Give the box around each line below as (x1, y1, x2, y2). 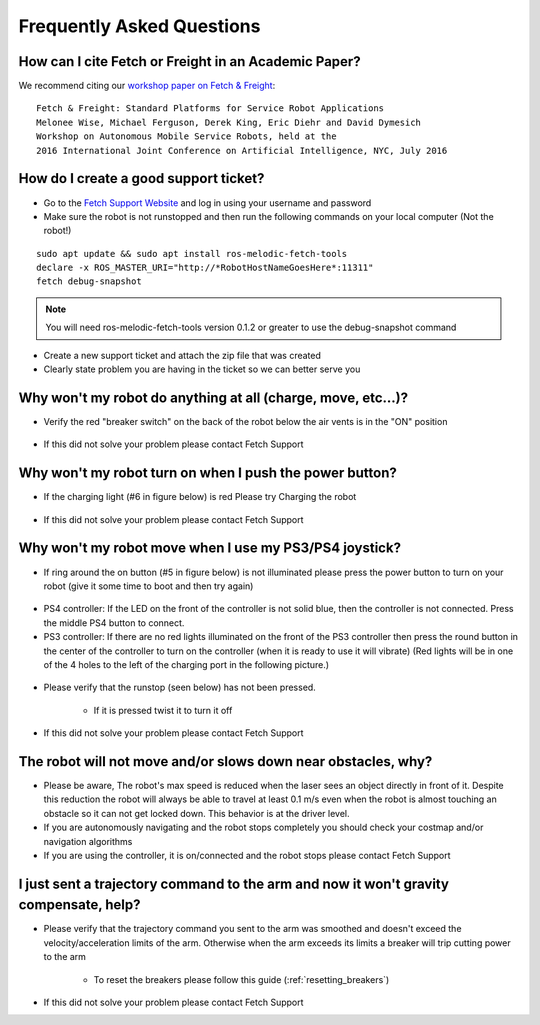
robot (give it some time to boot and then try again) (43, 580, 254, 592)
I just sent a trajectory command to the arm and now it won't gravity (18, 875, 450, 892)
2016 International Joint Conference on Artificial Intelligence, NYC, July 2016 (36, 145, 448, 156)
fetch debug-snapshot (36, 276, 142, 287)
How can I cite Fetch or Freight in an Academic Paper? (18, 53, 361, 70)
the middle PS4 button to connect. (43, 616, 185, 629)
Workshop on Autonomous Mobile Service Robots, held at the (36, 131, 337, 142)
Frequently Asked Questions (18, 15, 261, 37)
